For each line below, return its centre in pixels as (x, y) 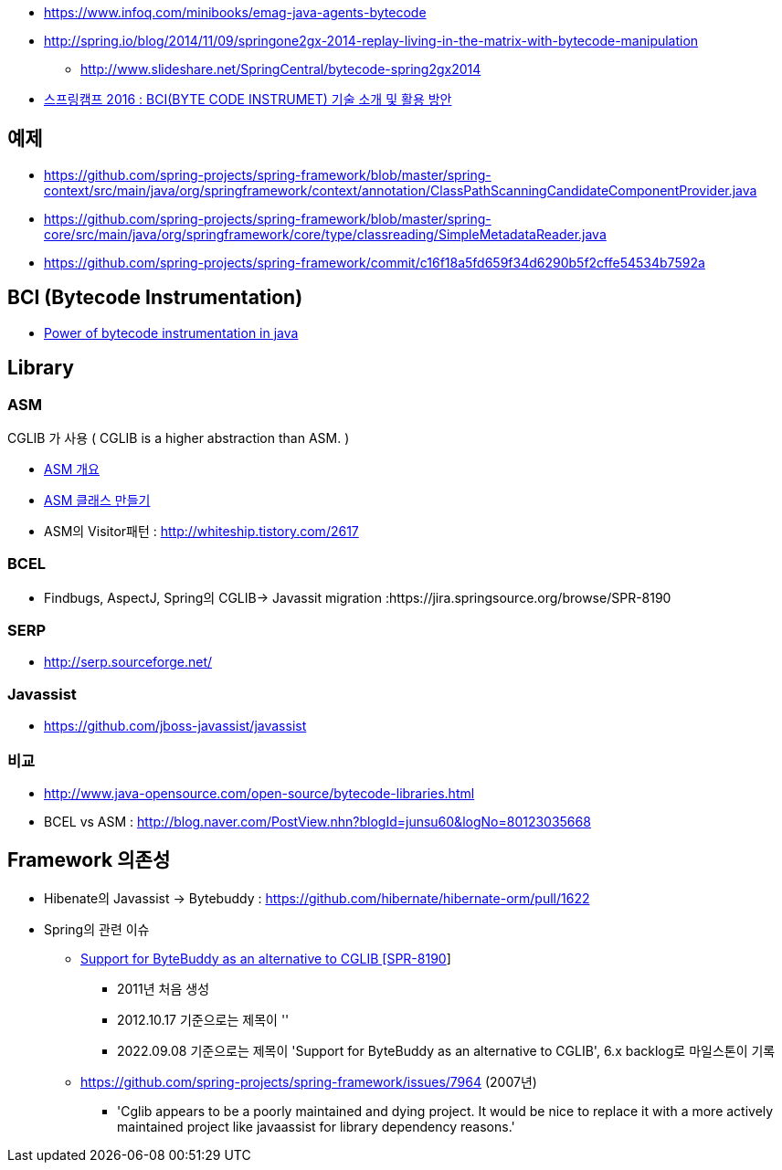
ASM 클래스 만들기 (97, 500)
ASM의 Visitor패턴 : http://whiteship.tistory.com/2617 (201, 531)
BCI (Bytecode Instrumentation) (155, 298)
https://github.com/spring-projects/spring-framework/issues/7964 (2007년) (309, 1081)
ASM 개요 (72, 469)
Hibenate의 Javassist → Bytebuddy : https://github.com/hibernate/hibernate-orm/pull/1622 (317, 898)
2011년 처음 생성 (164, 988)
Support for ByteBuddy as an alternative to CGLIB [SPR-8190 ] (266, 958)
